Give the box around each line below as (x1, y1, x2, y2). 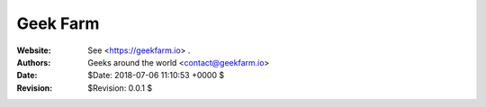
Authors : (16, 57, 51, 67)
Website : (16, 45, 51, 56)
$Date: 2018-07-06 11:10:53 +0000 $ (87, 70, 225, 81)
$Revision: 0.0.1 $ (87, 82, 153, 94)
